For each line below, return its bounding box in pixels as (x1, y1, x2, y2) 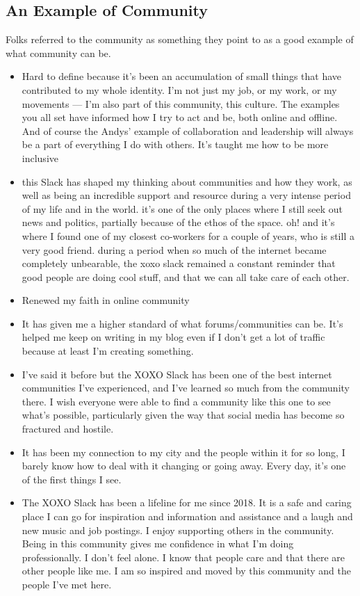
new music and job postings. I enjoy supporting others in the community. (22, 522, 334, 537)
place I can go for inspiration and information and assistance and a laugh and (22, 509, 353, 524)
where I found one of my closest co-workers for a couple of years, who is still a (22, 228, 354, 243)
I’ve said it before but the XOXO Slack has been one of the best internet (22, 367, 332, 381)
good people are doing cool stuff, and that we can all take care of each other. (22, 269, 350, 284)
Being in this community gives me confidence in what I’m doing (22, 536, 294, 551)
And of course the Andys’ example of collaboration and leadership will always (22, 123, 354, 138)
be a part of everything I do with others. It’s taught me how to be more (22, 137, 329, 152)
